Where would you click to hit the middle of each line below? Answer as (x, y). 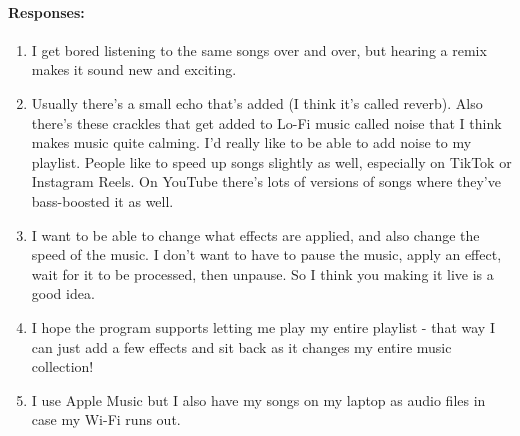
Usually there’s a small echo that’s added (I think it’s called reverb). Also (257, 102)
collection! (62, 366)
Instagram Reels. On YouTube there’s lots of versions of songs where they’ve (266, 181)
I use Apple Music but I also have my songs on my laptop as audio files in (258, 399)
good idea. (63, 293)
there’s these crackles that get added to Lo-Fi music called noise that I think (266, 122)
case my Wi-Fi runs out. (106, 419)
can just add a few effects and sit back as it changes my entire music (241, 346)
